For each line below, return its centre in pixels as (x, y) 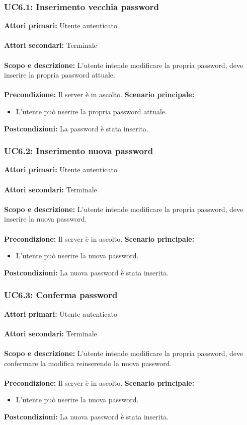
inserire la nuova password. (46, 219)
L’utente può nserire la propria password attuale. (91, 111)
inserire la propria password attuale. (60, 75)
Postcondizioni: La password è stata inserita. (76, 128)
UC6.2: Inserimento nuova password (79, 151)
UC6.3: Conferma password (61, 295)
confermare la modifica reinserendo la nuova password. (88, 363)
